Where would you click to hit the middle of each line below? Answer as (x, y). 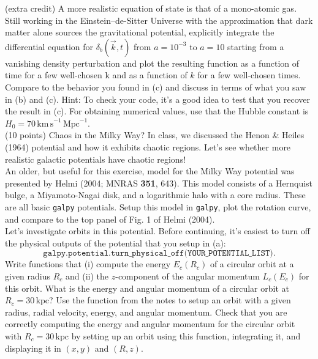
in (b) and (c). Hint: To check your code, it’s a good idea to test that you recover (158, 99)
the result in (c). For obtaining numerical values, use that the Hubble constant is (157, 111)
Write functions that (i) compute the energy (88, 264)
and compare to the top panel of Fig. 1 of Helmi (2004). (110, 219)
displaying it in (33, 348)
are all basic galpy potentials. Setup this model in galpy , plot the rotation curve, (158, 206)
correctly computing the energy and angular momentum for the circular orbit (150, 324)
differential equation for (49, 46)
